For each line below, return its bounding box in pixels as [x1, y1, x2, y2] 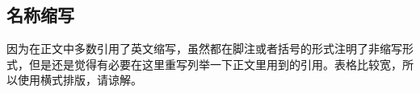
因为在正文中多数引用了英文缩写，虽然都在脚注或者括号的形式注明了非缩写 [6, 40, 402, 57]
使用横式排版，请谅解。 [17, 71, 142, 88]
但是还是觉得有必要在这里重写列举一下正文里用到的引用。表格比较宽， [28, 55, 402, 72]
